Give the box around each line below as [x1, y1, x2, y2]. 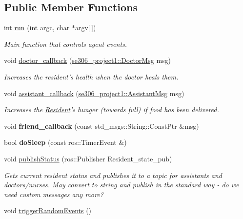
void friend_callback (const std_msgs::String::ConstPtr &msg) [4, 120, 199, 131]
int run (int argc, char [4, 22, 70, 33]
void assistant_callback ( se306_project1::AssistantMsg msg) [4, 88, 184, 98]
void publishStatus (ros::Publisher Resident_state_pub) [4, 153, 172, 163]
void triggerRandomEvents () [4, 205, 92, 216]
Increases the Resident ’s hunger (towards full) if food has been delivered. [4, 104, 219, 115]
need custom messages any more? [4, 189, 103, 199]
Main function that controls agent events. [4, 39, 127, 49]
